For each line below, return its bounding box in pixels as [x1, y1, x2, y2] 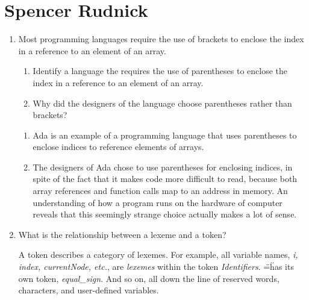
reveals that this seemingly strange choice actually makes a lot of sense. [33, 208, 297, 220]
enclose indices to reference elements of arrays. [33, 140, 204, 153]
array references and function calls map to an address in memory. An [33, 184, 288, 197]
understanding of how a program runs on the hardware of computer [33, 196, 282, 208]
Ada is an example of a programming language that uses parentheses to [33, 128, 297, 141]
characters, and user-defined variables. [18, 284, 159, 296]
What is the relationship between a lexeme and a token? [18, 228, 226, 240]
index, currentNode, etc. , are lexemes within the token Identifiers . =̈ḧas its [18, 260, 294, 273]
